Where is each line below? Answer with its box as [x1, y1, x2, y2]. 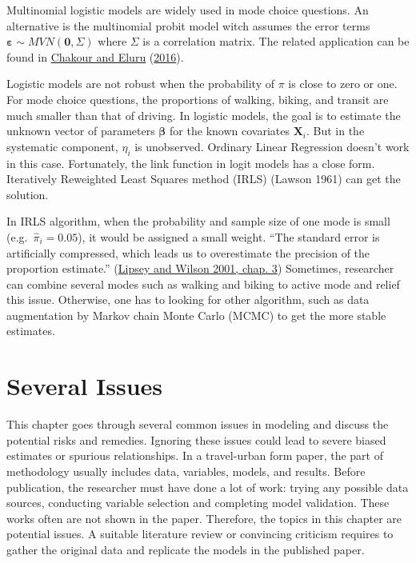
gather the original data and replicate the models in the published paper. [6, 541, 365, 557]
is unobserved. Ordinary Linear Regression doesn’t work [134, 138, 410, 154]
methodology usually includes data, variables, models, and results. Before [6, 462, 366, 479]
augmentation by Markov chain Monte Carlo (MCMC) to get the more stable [6, 306, 386, 323]
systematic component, [6, 138, 118, 154]
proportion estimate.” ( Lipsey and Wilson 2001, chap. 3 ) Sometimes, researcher [6, 260, 394, 277]
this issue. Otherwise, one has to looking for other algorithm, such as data [6, 291, 370, 308]
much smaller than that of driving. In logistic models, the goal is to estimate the [6, 106, 401, 123]
